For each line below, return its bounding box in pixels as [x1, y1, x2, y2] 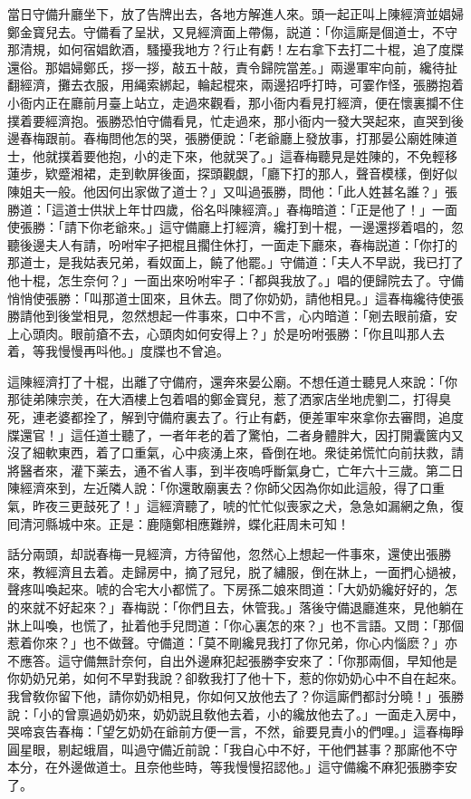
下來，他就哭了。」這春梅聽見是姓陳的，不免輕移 [171, 146, 457, 165]
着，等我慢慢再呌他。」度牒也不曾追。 [7, 342, 229, 361]
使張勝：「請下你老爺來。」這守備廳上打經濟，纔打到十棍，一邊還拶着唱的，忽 [7, 217, 464, 236]
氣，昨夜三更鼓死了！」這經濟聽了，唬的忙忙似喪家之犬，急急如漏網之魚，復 [7, 496, 464, 515]
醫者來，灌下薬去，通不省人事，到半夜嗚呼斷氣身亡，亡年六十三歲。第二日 [19, 460, 464, 479]
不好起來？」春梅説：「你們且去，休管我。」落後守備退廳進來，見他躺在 [44, 598, 464, 616]
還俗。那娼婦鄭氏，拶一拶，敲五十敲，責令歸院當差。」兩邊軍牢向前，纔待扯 [7, 57, 457, 76]
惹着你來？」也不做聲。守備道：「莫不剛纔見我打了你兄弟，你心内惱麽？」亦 [7, 633, 457, 652]
